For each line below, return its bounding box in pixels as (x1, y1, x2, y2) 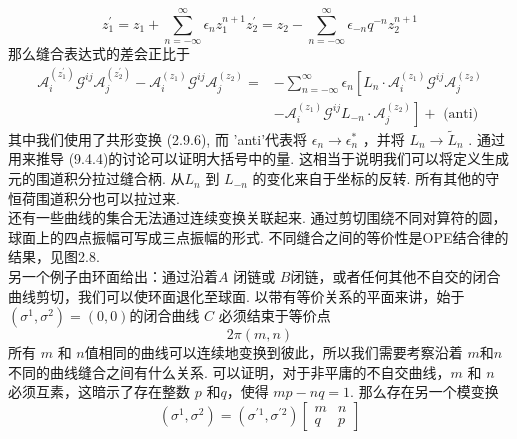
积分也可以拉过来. (63, 187, 180, 208)
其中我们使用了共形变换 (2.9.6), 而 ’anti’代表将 (8, 128, 308, 149)
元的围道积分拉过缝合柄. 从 (8, 168, 185, 189)
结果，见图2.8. (8, 246, 100, 267)
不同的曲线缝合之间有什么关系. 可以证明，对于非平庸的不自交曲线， (8, 361, 451, 382)
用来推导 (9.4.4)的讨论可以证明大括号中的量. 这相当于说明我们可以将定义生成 (8, 148, 509, 169)
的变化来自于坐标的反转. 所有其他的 (252, 168, 486, 189)
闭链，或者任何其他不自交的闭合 (290, 266, 501, 287)
